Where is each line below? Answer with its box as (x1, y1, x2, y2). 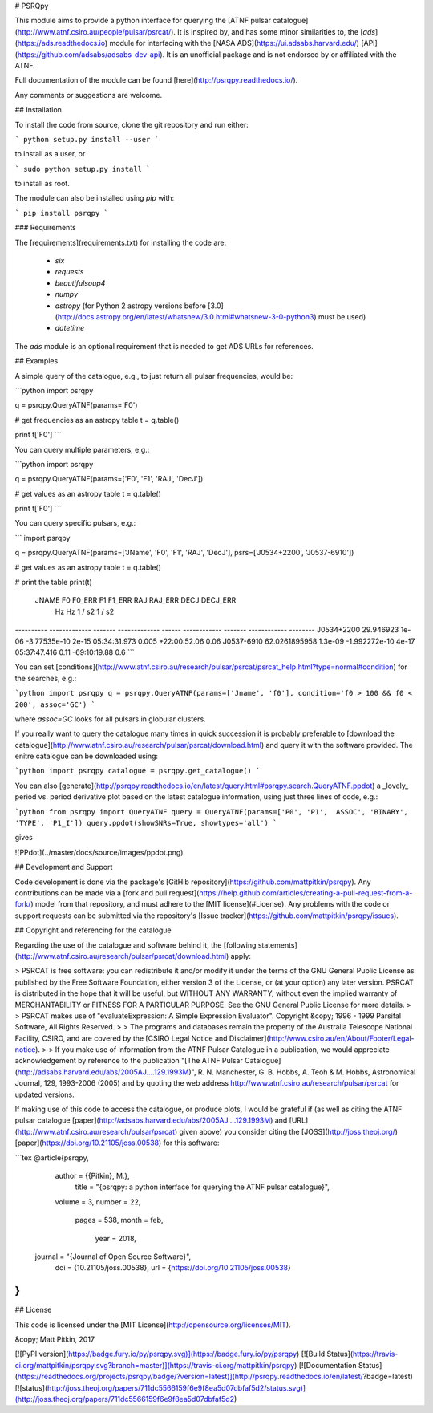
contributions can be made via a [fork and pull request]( (14, 888, 200, 898)
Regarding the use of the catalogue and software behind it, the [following (14, 940, 257, 950)
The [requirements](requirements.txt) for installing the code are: (14, 238, 227, 247)
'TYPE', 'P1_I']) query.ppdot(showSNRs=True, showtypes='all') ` (14, 818, 277, 828)
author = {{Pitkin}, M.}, (55, 1171, 130, 1180)
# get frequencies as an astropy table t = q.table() (14, 415, 180, 424)
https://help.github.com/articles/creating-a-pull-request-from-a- (199, 888, 413, 898)
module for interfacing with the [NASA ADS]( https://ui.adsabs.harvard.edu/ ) (109, 39, 360, 48)
